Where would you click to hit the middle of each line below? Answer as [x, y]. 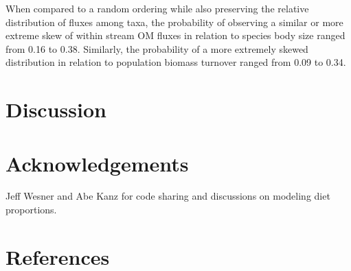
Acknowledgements [97, 163]
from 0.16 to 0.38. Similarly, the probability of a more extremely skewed [157, 48]
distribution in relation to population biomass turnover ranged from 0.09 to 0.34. [176, 62]
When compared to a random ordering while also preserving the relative [157, 8]
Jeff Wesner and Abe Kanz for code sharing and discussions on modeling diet [168, 196]
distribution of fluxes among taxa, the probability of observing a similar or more [174, 22]
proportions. [31, 210]
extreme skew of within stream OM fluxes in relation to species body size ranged [175, 35]
